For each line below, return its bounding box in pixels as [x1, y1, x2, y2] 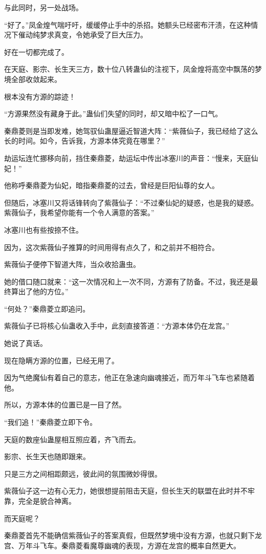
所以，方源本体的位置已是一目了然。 [4, 399, 126, 410]
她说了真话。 [4, 338, 47, 348]
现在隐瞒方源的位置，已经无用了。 [4, 355, 119, 365]
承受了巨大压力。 [90, 29, 147, 40]
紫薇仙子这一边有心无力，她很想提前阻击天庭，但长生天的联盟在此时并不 [4, 485, 248, 496]
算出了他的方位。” [11, 286, 69, 297]
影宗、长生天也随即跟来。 [4, 451, 90, 462]
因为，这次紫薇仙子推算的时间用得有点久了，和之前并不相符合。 [4, 241, 219, 252]
